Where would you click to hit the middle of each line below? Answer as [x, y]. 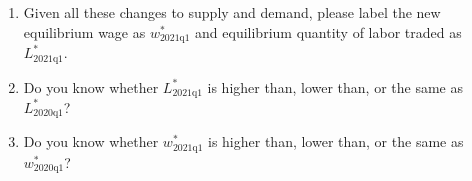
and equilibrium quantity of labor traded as [328, 31]
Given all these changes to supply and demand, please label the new [232, 12]
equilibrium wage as [84, 31]
